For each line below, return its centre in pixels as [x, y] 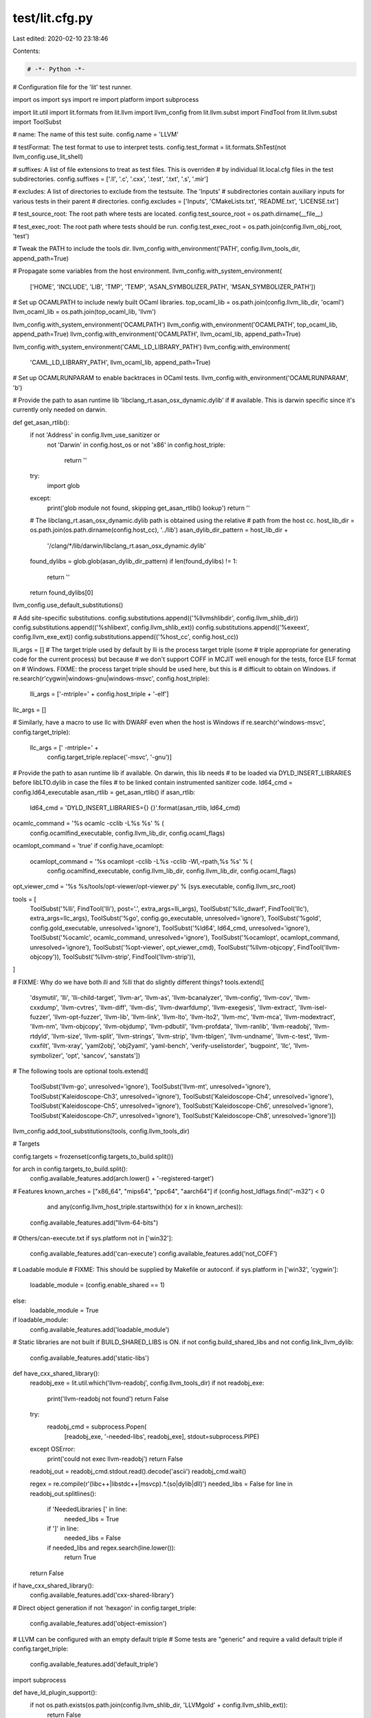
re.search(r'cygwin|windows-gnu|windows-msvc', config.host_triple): [111, 679]
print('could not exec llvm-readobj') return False [115, 1459]
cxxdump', [45, 1007]
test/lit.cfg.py [53, 18]
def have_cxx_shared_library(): [56, 1373]
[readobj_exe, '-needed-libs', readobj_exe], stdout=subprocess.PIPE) [162, 1436]
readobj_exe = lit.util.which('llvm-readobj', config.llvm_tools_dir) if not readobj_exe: [147, 1383]
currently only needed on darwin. [60, 410]
